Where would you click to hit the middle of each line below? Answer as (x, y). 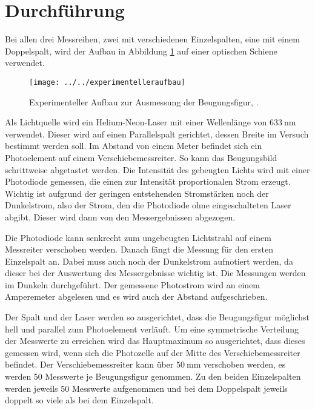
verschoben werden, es (245, 364)
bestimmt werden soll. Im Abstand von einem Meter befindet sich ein (134, 146)
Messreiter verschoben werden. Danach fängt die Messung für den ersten (139, 249)
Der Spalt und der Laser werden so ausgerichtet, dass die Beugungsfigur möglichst (157, 317)
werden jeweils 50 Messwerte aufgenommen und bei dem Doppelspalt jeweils (146, 388)
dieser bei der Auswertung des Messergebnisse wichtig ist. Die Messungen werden (155, 273)
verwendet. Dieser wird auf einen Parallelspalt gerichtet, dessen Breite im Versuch (157, 134)
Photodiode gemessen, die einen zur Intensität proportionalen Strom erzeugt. (148, 181)
